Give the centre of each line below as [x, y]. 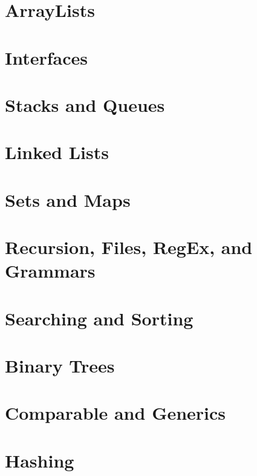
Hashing [40, 460]
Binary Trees [60, 365]
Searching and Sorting [99, 318]
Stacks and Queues [85, 104]
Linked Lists [57, 152]
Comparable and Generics [115, 413]
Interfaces [47, 57]
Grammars [50, 271]
